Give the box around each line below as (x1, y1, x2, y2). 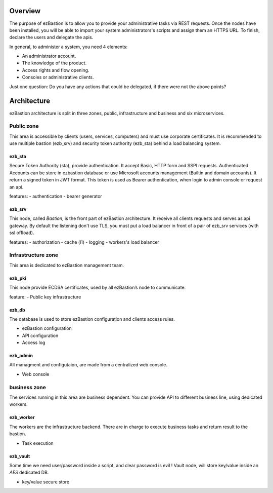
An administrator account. (22, 53, 76, 59)
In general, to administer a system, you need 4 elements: (9, 44, 128, 50)
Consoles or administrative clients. (22, 74, 94, 81)
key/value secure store (22, 479, 70, 485)
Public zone (9, 123, 39, 130)
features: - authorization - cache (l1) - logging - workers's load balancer (9, 239, 159, 245)
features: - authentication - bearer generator (9, 193, 102, 200)
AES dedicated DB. (9, 469, 49, 476)
